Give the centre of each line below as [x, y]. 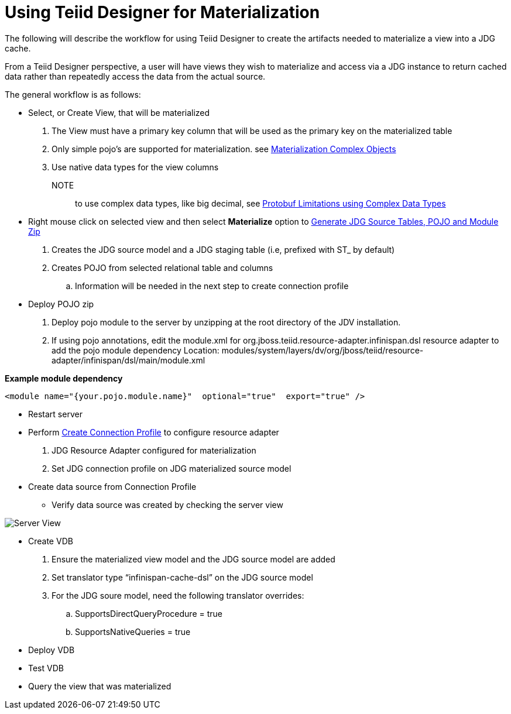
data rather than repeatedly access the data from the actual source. [135, 76]
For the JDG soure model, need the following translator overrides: [178, 595]
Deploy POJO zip [61, 304]
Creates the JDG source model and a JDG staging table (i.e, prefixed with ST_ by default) [223, 249]
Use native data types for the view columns [135, 167]
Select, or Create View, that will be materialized [119, 112]
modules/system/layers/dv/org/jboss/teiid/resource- [323, 350]
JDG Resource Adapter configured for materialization [154, 450]
